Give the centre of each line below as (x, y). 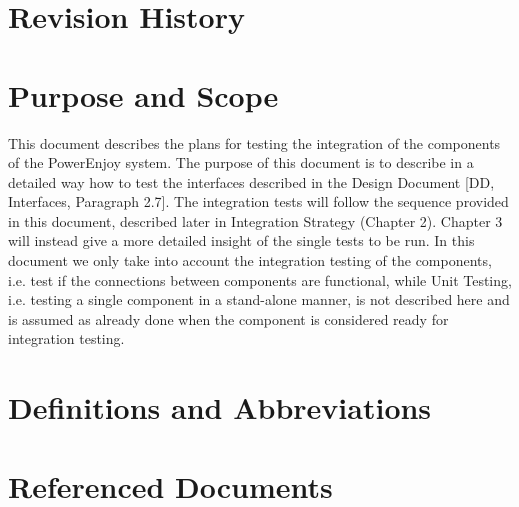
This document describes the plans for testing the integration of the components (254, 142)
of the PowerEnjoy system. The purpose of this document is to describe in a (241, 162)
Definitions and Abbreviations (220, 407)
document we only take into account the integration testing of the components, (250, 260)
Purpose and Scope (143, 94)
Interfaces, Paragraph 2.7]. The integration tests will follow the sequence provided (258, 201)
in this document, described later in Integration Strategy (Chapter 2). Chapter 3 (255, 220)
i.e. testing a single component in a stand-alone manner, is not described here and (259, 299)
